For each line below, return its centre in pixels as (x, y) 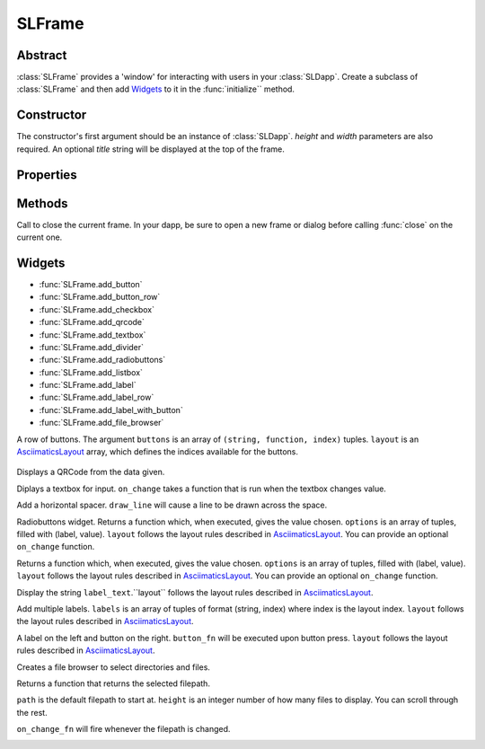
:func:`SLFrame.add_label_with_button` (111, 410)
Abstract (42, 55)
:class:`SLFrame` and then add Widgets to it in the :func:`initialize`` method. (156, 89)
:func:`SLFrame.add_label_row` (97, 397)
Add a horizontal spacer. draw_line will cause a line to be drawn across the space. (172, 505)
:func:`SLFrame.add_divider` (91, 347)
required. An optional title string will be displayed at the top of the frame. (150, 149)
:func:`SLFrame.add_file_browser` (101, 423)
